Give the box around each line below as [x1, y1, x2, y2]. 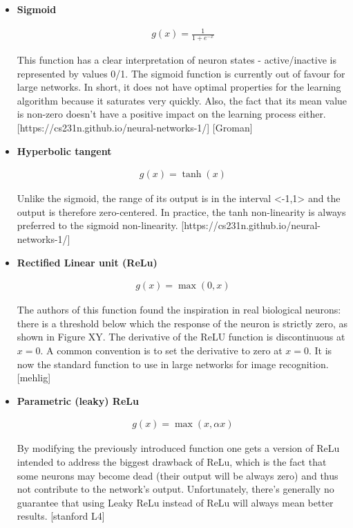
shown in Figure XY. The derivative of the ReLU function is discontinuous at [17, 329, 345, 344]
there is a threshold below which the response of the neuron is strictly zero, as [17, 316, 348, 330]
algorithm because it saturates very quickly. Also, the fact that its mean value [17, 93, 347, 107]
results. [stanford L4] [17, 509, 105, 523]
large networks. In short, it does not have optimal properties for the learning [17, 80, 341, 94]
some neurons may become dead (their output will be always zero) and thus [17, 468, 338, 482]
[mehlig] [17, 370, 51, 385]
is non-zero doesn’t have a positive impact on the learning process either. [17, 107, 326, 121]
